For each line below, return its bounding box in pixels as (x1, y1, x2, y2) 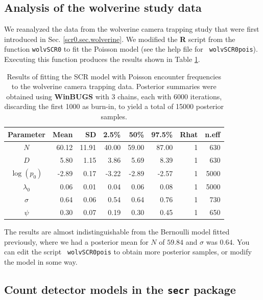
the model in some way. (4, 256, 78, 267)
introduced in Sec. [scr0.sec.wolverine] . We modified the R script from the (4, 33, 235, 44)
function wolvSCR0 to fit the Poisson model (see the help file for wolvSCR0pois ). (4, 44, 258, 54)
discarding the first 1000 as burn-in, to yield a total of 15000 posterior (4, 101, 224, 112)
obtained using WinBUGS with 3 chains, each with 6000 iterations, (6, 91, 222, 101)
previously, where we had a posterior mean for (4, 236, 149, 247)
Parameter (8, 128, 45, 139)
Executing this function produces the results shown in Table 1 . (4, 54, 200, 65)
